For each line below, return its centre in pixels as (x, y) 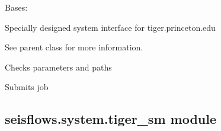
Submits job (27, 87)
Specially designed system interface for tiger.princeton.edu (110, 27)
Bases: (16, 7)
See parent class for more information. (74, 47)
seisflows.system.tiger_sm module (111, 119)
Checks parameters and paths (58, 67)
